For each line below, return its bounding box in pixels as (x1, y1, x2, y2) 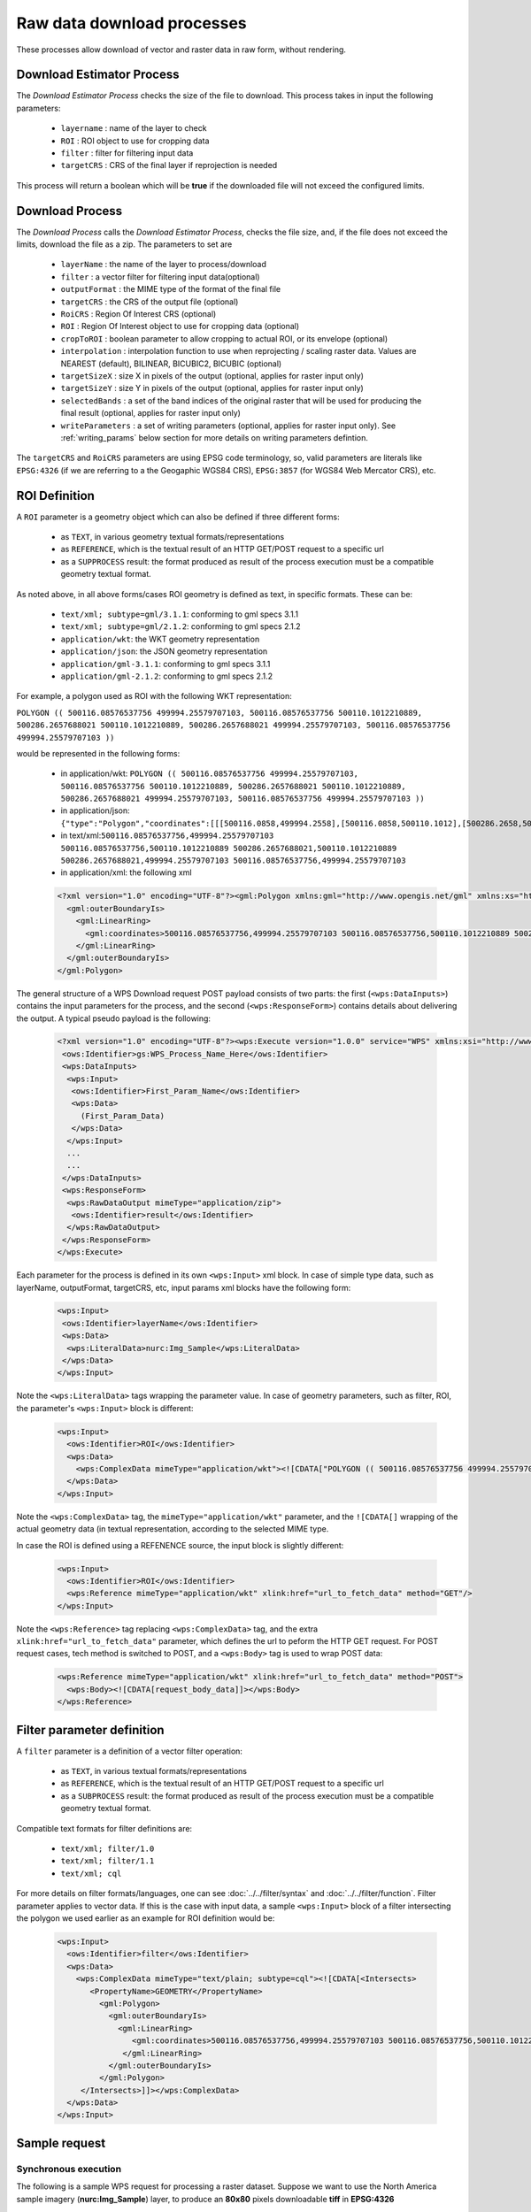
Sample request (16, 2135, 106, 2150)
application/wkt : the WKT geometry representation (60, 634, 260, 644)
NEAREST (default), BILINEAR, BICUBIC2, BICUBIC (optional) (60, 358, 282, 369)
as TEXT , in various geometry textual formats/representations (60, 532, 285, 542)
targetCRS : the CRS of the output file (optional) (60, 296, 239, 307)
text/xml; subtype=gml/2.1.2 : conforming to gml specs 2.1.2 (60, 621, 301, 632)
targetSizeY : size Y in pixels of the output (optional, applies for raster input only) (60, 383, 365, 394)
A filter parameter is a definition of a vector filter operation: (16, 1746, 243, 1756)
